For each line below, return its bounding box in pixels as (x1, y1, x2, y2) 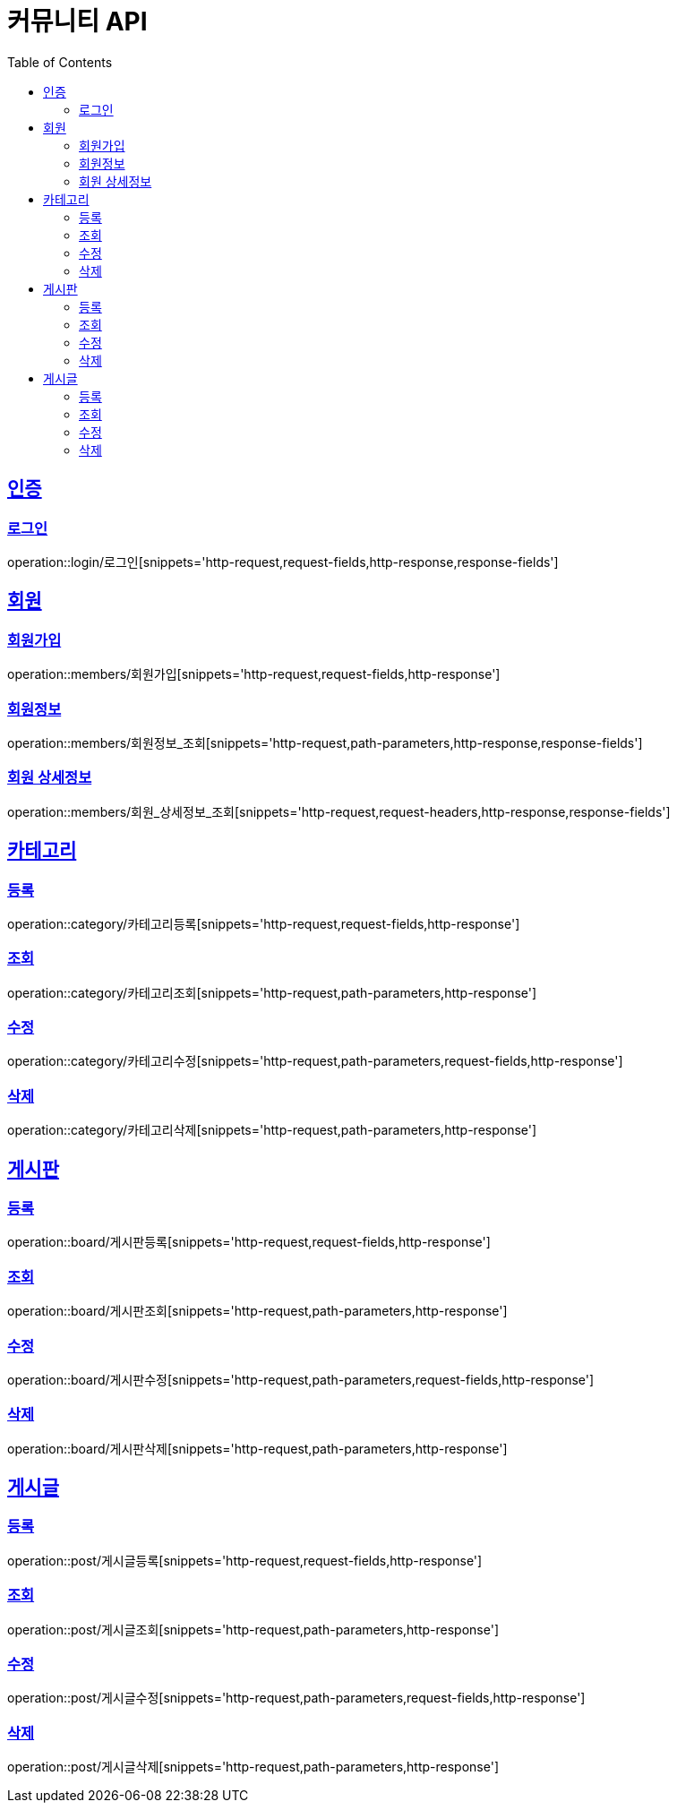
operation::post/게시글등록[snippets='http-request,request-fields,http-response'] (7, 1552, 483, 1568)
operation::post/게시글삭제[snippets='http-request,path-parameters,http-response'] (7, 1759, 499, 1775)
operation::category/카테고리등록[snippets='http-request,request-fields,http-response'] (7, 915, 520, 931)
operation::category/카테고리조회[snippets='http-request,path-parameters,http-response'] (7, 984, 537, 1000)
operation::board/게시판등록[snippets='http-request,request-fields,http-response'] (7, 1234, 491, 1250)
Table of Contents (7, 54, 113, 70)
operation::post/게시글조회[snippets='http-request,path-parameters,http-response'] (7, 1621, 499, 1637)
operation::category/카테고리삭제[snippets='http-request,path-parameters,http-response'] (7, 1122, 537, 1138)
